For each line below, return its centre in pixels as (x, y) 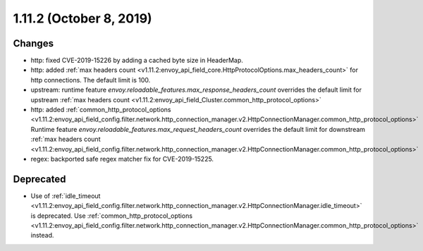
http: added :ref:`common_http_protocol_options (101, 110)
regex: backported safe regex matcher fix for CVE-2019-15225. (122, 159)
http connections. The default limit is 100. (91, 80)
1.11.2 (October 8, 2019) (82, 18)
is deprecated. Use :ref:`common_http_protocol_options (112, 216)
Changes (33, 43)
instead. (42, 235)
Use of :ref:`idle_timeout (66, 196)
